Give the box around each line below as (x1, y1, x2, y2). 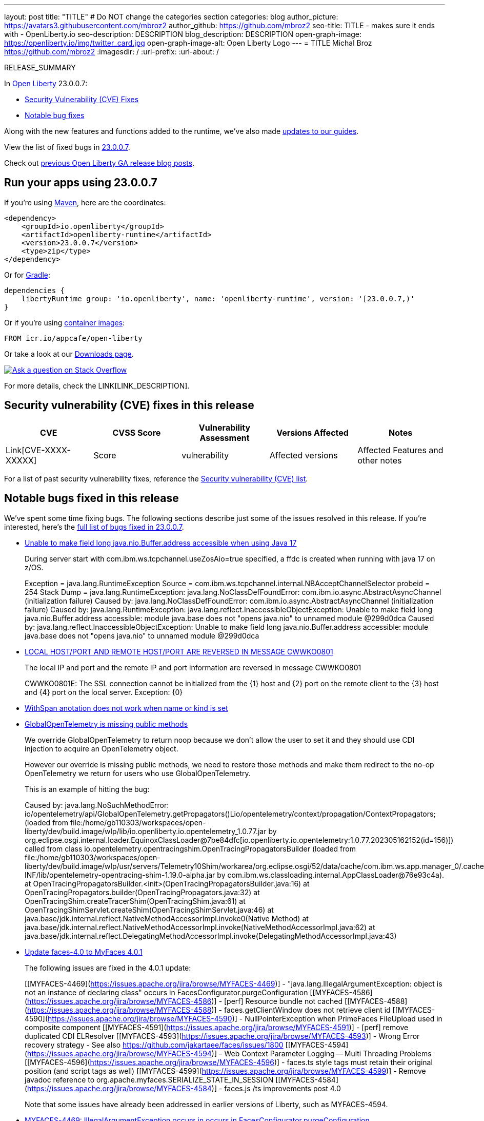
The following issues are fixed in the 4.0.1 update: (25, 963, 191, 972)
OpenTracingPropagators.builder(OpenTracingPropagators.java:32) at (25, 887, 260, 897)
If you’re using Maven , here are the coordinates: (4, 198, 166, 207)
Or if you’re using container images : (4, 318, 125, 327)
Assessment (199, 432, 250, 443)
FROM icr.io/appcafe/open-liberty (4, 334, 143, 342)
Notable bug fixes (25, 111, 85, 120)
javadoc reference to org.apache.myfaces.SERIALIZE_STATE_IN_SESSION (25, 1075, 274, 1084)
